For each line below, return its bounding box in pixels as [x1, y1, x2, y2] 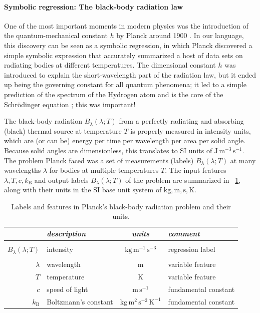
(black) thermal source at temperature [4, 125, 122, 136]
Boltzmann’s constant [47, 296, 113, 306]
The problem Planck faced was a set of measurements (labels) [4, 155, 194, 165]
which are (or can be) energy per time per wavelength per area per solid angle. [4, 135, 246, 146]
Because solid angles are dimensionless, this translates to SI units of [4, 145, 212, 155]
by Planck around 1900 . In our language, [116, 30, 244, 41]
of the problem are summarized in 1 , [125, 174, 241, 185]
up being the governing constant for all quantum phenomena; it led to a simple [4, 79, 247, 90]
